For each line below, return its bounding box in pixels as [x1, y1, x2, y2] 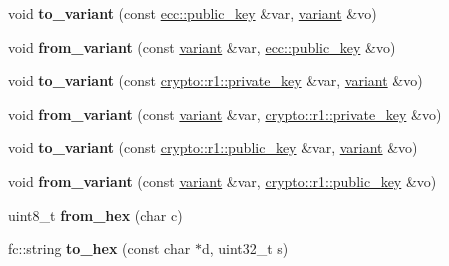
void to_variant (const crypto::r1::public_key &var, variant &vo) [8, 137, 418, 158]
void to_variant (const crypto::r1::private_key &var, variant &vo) [8, 70, 423, 91]
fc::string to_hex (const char [8, 238, 191, 259]
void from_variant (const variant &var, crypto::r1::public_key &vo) [8, 170, 437, 191]
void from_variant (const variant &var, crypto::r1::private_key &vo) [8, 103, 442, 124]
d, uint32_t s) [201, 238, 289, 259]
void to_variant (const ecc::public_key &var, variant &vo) [8, 3, 377, 23]
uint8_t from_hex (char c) [8, 204, 183, 225]
